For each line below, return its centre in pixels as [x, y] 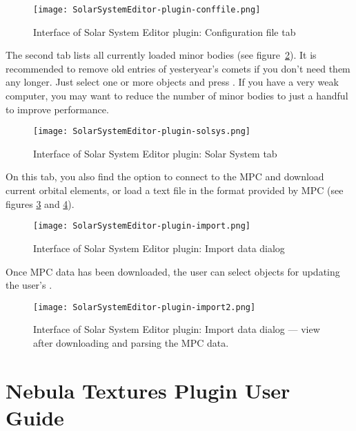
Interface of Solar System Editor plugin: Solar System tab [155, 153]
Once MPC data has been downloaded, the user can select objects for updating [173, 271]
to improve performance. [57, 109]
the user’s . [29, 285]
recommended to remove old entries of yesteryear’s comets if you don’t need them [178, 68]
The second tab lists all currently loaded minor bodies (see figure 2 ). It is [161, 55]
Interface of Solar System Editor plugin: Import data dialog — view [177, 329]
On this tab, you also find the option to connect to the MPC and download [165, 176]
